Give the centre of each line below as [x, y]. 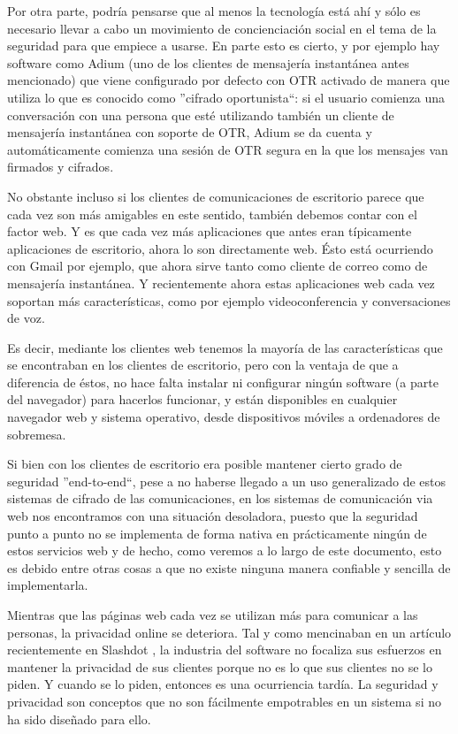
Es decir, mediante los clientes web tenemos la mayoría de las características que [225, 347]
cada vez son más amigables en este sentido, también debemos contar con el [212, 214]
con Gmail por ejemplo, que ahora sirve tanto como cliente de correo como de [218, 266]
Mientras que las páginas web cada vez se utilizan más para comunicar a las [213, 615]
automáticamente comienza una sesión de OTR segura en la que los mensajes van [228, 149]
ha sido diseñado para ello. [79, 719]
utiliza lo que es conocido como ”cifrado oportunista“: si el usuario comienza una [226, 97]
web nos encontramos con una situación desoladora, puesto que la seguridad [213, 516]
